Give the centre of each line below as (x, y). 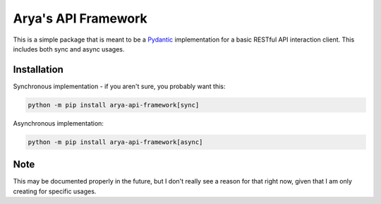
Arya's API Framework (80, 18)
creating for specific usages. (55, 191)
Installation (38, 70)
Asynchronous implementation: (58, 123)
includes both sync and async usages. (69, 49)
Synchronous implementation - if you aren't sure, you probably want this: (119, 86)
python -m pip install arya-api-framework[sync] (114, 105)
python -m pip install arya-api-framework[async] (115, 142)
